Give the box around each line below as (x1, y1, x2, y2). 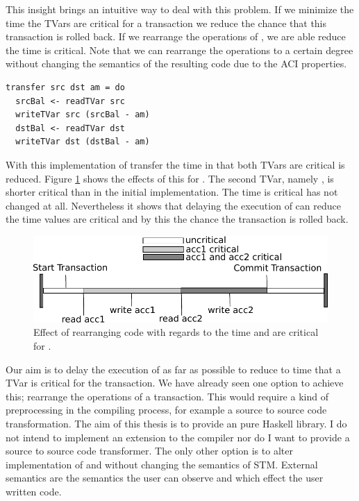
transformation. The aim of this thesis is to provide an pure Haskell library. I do (6, 416, 347, 430)
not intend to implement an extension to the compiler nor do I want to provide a (6, 430, 350, 444)
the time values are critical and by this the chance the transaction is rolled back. (6, 212, 349, 226)
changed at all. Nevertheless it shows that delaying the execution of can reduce (6, 198, 341, 212)
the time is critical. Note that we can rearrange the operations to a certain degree (6, 42, 353, 57)
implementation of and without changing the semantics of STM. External (6, 457, 318, 471)
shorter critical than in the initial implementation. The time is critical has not (6, 185, 338, 199)
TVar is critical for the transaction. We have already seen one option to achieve (6, 375, 344, 390)
